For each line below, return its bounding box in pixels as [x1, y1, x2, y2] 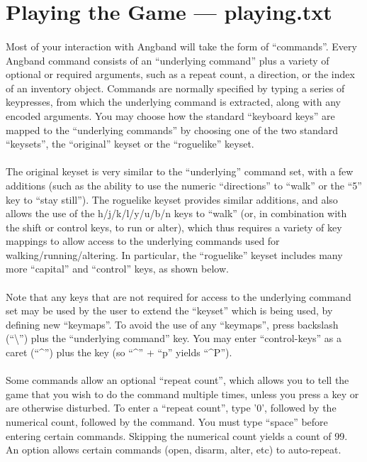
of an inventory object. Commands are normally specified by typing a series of [6, 80, 345, 95]
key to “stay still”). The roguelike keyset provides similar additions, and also [6, 192, 338, 207]
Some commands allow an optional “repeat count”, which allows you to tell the [6, 373, 349, 387]
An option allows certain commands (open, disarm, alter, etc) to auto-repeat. [6, 442, 341, 457]
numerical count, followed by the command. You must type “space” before [6, 414, 328, 429]
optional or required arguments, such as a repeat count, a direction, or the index [6, 67, 355, 82]
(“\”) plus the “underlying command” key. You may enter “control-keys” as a [6, 331, 341, 346]
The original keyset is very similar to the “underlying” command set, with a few [6, 164, 354, 179]
